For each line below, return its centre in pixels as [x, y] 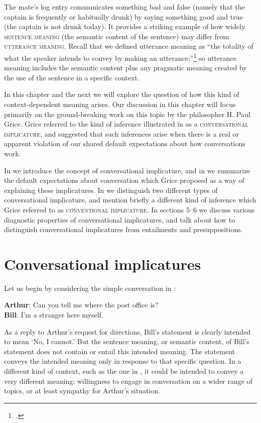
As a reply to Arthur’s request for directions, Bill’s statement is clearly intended [127, 331]
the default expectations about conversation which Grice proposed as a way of [124, 180]
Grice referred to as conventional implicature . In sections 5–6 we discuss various [129, 209]
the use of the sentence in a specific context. [72, 77]
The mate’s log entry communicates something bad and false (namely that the [124, 7]
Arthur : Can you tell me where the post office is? [81, 305]
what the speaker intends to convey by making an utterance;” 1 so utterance [120, 57]
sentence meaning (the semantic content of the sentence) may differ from [117, 36]
